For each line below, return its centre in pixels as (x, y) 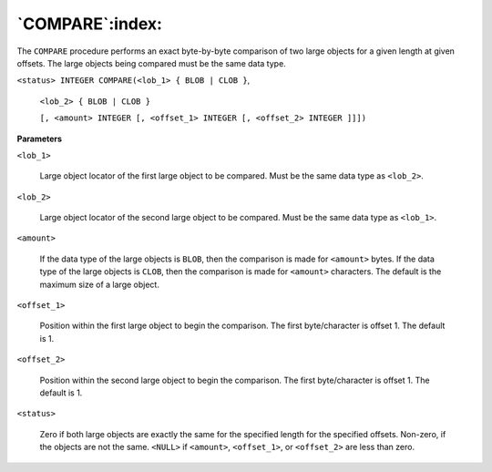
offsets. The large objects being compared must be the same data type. (151, 63)
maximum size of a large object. (99, 284)
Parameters (40, 139)
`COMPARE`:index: (90, 24)
